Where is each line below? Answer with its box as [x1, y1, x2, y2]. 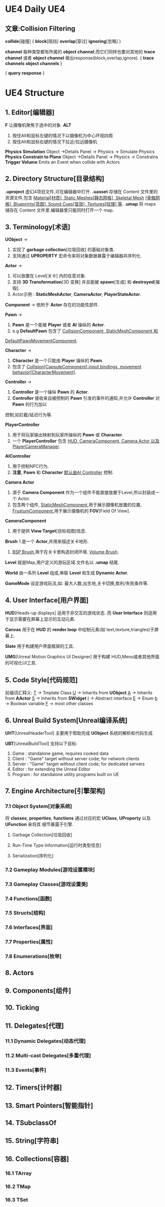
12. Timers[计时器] [5, 1083, 63, 1092]
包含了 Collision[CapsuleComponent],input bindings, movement [12, 363, 142, 369]
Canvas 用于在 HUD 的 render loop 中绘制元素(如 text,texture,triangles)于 [5, 627, 155, 633]
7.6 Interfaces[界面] [5, 924, 53, 931]
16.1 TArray [5, 1170, 32, 1177]
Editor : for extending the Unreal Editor [12, 766, 91, 772]
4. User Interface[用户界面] [5, 596, 89, 604]
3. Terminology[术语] [5, 223, 70, 231]
